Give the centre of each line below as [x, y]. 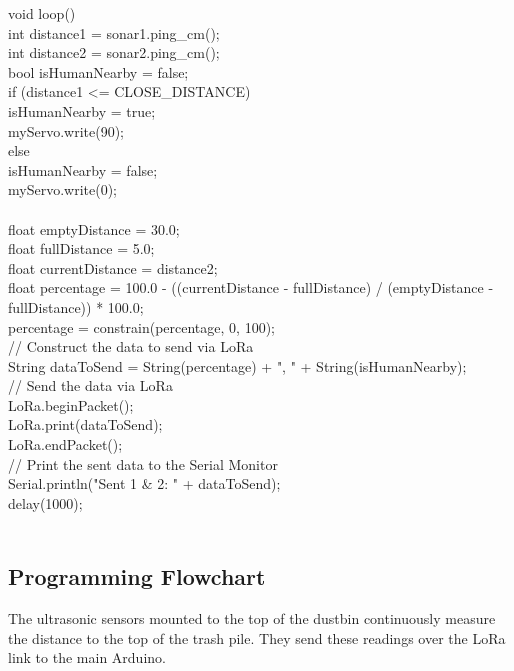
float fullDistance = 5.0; [81, 248]
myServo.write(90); [66, 130]
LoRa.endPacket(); [65, 444]
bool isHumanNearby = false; [98, 71]
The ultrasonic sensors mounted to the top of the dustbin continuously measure [252, 618]
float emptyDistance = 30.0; [94, 228]
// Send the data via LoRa [90, 385]
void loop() [42, 13]
